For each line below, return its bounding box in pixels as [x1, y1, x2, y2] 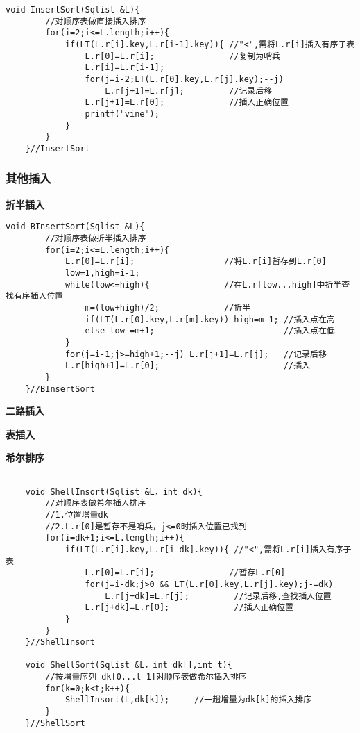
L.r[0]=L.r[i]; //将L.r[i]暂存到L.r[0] [65, 256, 327, 267]
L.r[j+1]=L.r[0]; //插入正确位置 [85, 97, 289, 108]
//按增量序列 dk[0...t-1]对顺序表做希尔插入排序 [45, 672, 247, 682]
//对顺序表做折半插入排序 [45, 233, 146, 243]
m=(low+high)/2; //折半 [85, 302, 251, 313]
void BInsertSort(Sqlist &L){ [6, 222, 145, 232]
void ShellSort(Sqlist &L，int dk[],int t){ [25, 660, 232, 670]
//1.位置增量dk [45, 509, 108, 520]
